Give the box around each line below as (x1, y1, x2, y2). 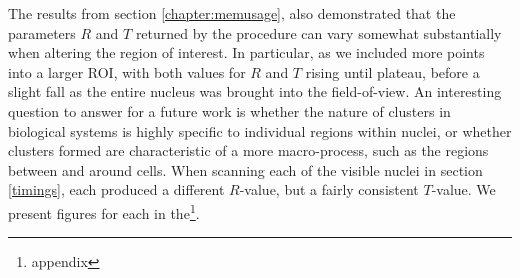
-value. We (431, 179, 496, 200)
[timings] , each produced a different (8, 179, 225, 200)
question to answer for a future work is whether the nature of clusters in (8, 100, 451, 121)
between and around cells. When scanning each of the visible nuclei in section (8, 159, 483, 180)
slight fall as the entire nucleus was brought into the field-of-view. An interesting (8, 81, 502, 102)
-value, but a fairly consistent (239, 179, 419, 200)
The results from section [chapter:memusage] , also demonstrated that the (8, 3, 456, 23)
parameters (8, 22, 76, 43)
